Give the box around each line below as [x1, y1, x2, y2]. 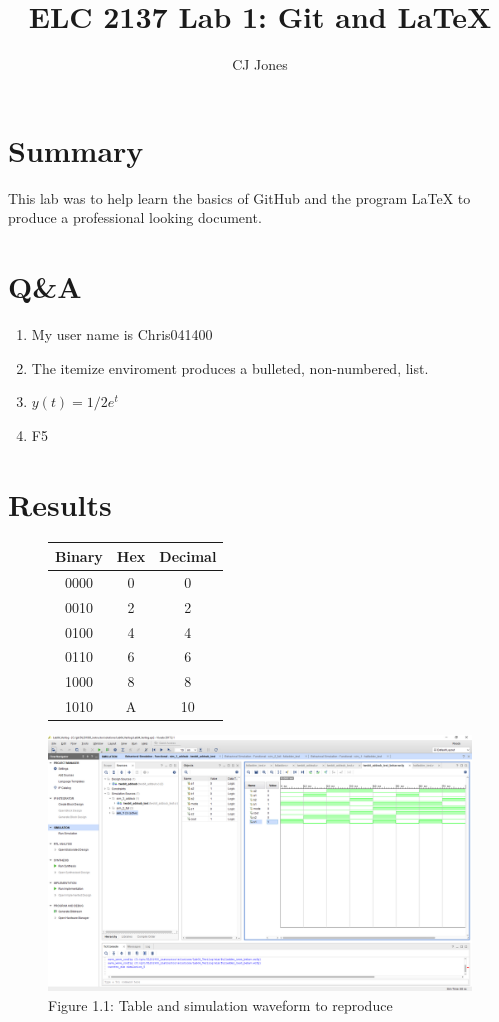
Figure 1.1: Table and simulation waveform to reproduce [48, 994, 393, 1015]
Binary [55, 545, 103, 566]
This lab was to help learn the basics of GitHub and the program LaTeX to [8, 187, 471, 208]
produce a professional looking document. [8, 207, 262, 228]
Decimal [159, 545, 217, 566]
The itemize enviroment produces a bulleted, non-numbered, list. [31, 357, 429, 378]
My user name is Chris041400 [31, 323, 213, 344]
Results [8, 483, 112, 524]
